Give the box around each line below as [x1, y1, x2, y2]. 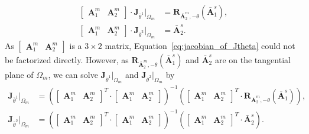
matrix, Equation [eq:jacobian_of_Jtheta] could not [105, 39, 295, 51]
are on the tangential [214, 53, 291, 66]
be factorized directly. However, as [5, 53, 129, 66]
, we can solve [48, 68, 98, 80]
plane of [5, 68, 34, 80]
